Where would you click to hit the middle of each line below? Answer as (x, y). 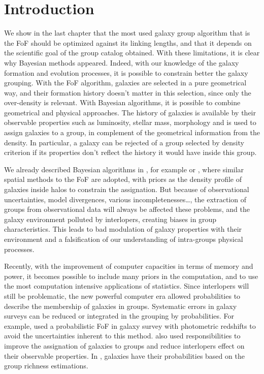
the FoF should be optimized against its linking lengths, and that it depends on (128, 42)
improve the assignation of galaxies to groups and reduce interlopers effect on (124, 345)
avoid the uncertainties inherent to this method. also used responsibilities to (122, 336)
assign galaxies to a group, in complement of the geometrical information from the (132, 132)
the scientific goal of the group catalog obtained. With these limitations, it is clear (132, 53)
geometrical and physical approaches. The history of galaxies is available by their (130, 112)
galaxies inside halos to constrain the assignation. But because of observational (127, 189)
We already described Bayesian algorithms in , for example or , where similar (124, 169)
